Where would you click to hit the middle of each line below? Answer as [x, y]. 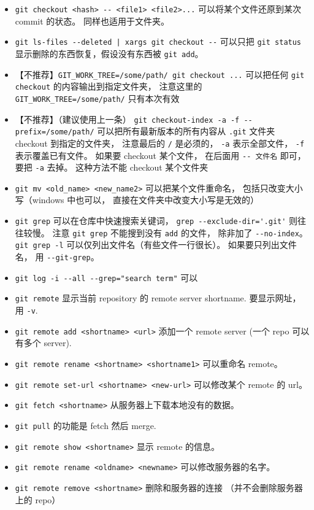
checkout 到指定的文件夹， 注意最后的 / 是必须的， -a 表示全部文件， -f [160, 143]
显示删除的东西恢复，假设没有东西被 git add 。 [109, 53]
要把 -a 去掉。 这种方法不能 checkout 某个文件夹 [112, 167]
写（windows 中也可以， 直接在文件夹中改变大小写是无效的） [137, 200]
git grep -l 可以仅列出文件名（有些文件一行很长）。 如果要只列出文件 [156, 245]
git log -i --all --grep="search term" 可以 [106, 277]
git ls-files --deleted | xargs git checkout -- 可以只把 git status [158, 41]
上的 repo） [38, 499]
